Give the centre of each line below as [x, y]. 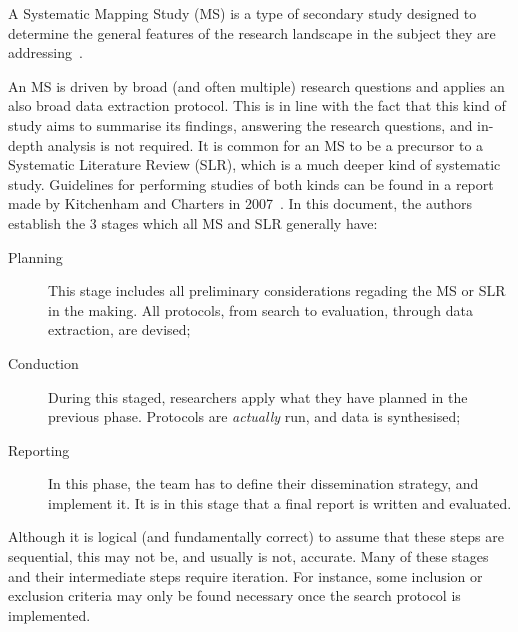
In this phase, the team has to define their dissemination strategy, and [263, 483]
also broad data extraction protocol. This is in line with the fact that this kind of [257, 105]
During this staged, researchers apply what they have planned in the [258, 396]
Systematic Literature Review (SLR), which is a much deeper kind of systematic [254, 164]
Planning [35, 256]
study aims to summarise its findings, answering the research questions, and [240, 124]
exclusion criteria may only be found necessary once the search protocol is [234, 595]
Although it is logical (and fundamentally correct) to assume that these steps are [256, 536]
